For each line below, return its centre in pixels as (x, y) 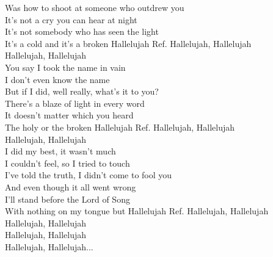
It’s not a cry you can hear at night (71, 19)
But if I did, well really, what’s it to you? (82, 91)
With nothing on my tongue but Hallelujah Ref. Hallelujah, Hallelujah (137, 211)
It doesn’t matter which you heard (69, 115)
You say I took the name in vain (65, 67)
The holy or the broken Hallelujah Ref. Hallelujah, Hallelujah (120, 127)
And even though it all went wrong (71, 186)
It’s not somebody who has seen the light (82, 31)
